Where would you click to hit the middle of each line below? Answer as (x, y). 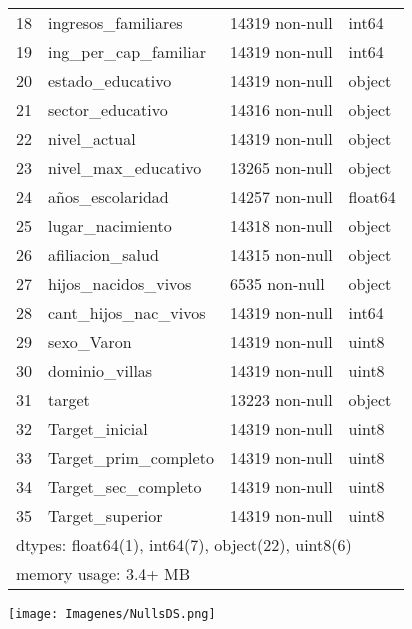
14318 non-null (281, 225)
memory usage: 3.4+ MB (103, 573)
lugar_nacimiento (110, 225)
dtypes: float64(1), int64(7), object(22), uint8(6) (184, 544)
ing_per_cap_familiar (127, 51)
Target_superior (105, 515)
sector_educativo (108, 109)
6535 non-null (277, 283)
